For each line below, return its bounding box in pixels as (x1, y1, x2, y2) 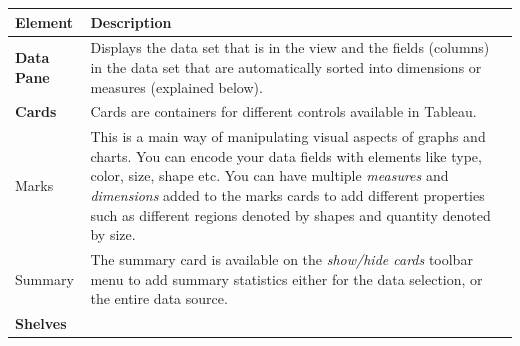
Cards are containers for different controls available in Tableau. (90, 101, 477, 122)
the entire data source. (90, 288, 228, 309)
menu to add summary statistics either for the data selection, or (90, 268, 483, 289)
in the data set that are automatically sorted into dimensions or (90, 56, 482, 77)
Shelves (15, 313, 67, 334)
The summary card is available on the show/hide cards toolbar (90, 249, 473, 270)
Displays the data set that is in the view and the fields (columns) (90, 37, 490, 58)
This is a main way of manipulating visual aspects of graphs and (90, 126, 486, 147)
